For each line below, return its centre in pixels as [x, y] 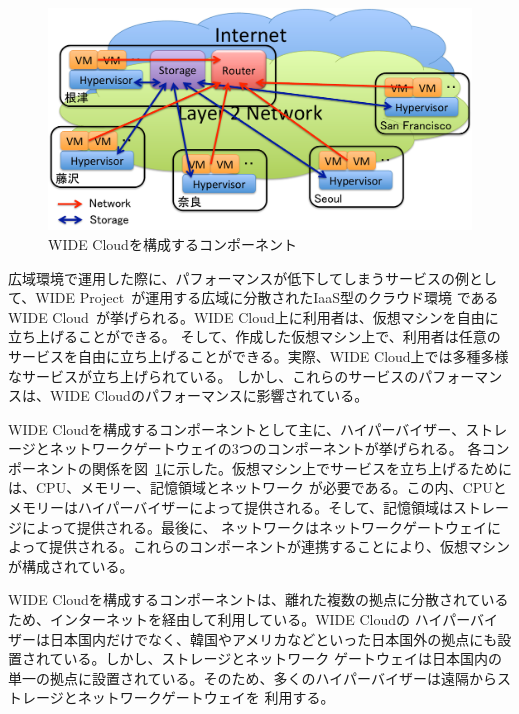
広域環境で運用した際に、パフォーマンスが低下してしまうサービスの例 [238, 277]
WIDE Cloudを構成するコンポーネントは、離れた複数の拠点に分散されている [258, 599]
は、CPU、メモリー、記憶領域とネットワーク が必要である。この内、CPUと [257, 487]
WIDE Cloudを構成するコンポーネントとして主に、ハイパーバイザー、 [237, 428]
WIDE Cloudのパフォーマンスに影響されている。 [209, 395]
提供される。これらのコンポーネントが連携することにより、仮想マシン [279, 546]
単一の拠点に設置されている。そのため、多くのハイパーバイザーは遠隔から [252, 677]
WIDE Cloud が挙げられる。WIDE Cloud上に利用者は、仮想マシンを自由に [253, 316]
